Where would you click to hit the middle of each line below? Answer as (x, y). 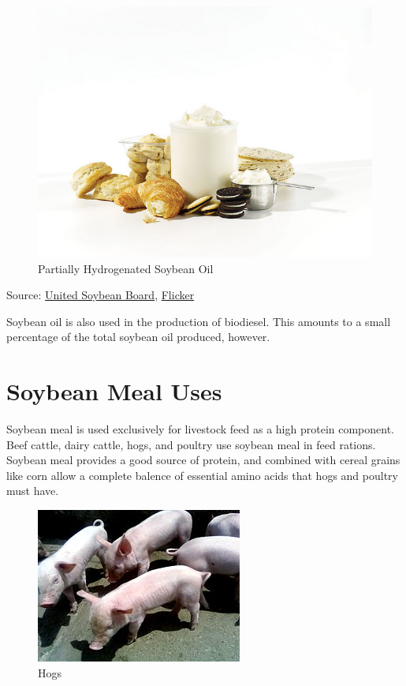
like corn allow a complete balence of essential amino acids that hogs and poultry (202, 475)
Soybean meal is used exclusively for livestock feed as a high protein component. (200, 429)
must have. (33, 491)
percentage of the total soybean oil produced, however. (138, 337)
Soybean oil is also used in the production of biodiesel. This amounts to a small (199, 321)
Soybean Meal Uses (114, 391)
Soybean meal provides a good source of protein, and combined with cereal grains (203, 460)
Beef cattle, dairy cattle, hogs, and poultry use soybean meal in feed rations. (191, 444)
